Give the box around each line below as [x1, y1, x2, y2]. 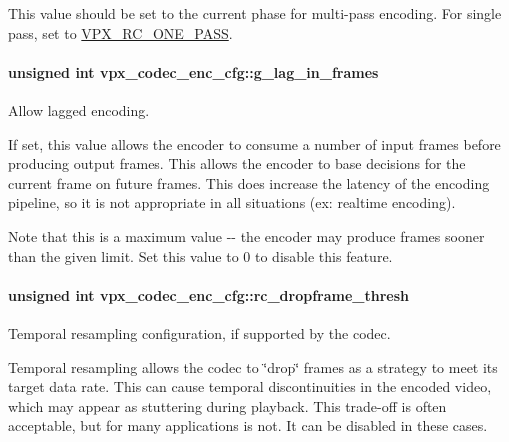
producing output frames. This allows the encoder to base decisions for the [8, 153, 466, 174]
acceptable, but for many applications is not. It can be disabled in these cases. [8, 415, 488, 436]
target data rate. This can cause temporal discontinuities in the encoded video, [8, 376, 492, 397]
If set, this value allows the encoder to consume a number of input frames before [8, 133, 501, 154]
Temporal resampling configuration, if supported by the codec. [8, 322, 391, 343]
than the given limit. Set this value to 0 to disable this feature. [8, 245, 393, 266]
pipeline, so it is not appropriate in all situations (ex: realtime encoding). [8, 192, 456, 213]
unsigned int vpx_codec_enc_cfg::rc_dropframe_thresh [8, 284, 410, 305]
